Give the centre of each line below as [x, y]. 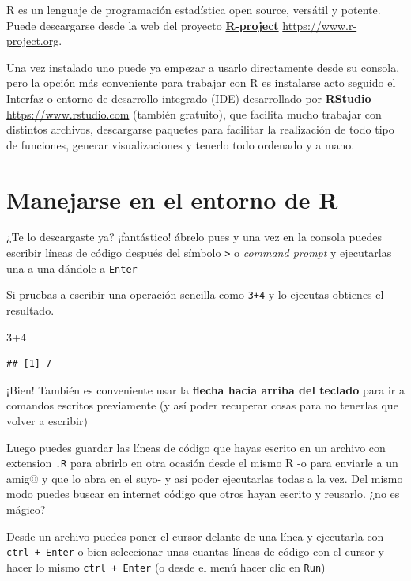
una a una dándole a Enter [72, 268]
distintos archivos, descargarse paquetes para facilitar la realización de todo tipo [200, 129]
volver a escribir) [47, 421]
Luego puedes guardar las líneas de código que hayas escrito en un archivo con [196, 447]
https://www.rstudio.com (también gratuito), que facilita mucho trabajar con [194, 113]
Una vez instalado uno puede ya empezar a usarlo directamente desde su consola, [203, 67]
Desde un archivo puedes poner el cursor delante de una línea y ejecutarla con [195, 536]
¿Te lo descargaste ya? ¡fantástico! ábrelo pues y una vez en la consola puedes [194, 237]
